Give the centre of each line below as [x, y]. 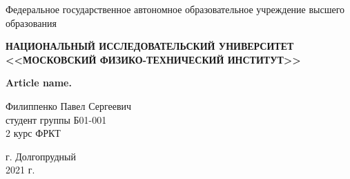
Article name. [39, 83]
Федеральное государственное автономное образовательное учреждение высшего [175, 9]
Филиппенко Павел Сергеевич [69, 105]
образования [31, 22]
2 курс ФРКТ [33, 133]
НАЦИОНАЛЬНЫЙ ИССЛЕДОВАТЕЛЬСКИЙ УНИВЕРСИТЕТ [150, 46]
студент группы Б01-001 [56, 119]
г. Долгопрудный [41, 156]
